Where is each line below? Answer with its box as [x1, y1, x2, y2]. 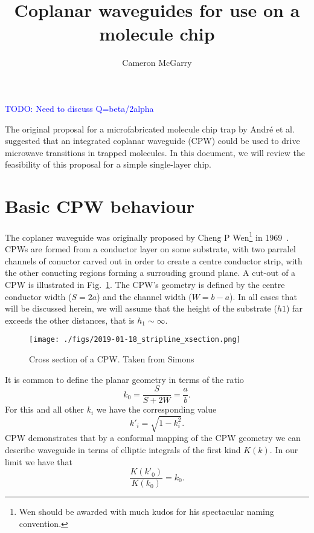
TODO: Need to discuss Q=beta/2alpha [5, 102, 154, 114]
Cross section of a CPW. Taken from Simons [29, 353, 194, 365]
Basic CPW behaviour [5, 194, 194, 218]
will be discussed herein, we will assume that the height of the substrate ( [5, 302, 277, 315]
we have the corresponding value [96, 403, 217, 416]
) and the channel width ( [97, 290, 192, 302]
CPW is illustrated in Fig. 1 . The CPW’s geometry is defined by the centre [5, 278, 285, 291]
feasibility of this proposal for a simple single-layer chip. [5, 158, 211, 171]
